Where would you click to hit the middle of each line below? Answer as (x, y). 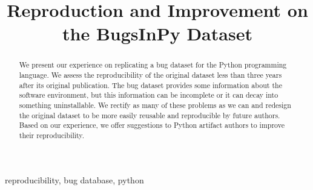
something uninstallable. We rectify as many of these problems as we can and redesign (155, 105)
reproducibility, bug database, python (74, 179)
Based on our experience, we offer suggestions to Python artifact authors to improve (152, 125)
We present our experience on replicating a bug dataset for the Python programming (153, 65)
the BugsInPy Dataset (157, 33)
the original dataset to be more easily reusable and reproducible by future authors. (150, 115)
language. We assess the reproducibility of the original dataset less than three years (150, 75)
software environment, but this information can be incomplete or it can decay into (149, 95)
